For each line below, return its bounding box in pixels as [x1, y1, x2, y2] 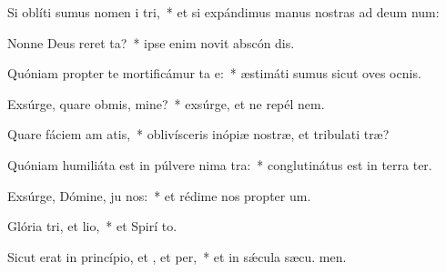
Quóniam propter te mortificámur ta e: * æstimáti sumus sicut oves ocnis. [7, 64, 421, 83]
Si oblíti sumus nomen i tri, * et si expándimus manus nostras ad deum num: [7, 3, 440, 21]
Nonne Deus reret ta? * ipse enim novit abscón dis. [7, 33, 295, 52]
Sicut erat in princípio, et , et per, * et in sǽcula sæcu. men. [7, 247, 347, 266]
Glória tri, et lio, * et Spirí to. [7, 217, 177, 236]
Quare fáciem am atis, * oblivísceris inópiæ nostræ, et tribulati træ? [7, 125, 390, 144]
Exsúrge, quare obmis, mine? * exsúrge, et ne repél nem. [7, 94, 325, 113]
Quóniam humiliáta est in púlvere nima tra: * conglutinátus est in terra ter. [7, 155, 432, 174]
